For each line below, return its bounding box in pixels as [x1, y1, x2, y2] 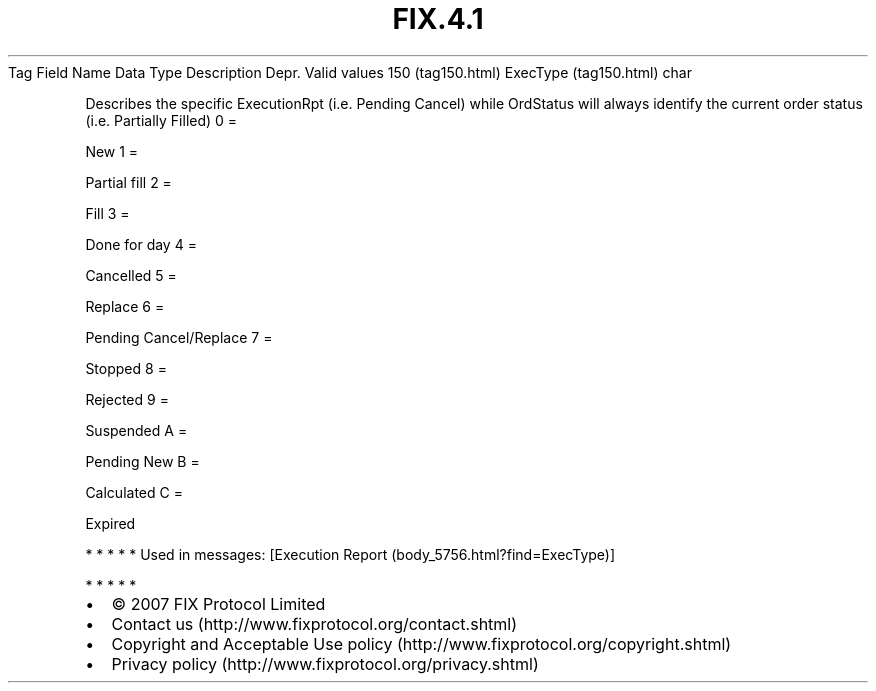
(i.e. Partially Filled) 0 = [85, 111, 238, 129]
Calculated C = [85, 483, 183, 501]
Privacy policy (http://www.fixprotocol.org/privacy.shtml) [111, 653, 539, 674]
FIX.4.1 [392, 2, 484, 36]
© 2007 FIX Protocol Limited [111, 593, 326, 614]
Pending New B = [85, 452, 200, 470]
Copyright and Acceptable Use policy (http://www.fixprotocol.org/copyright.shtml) [111, 633, 732, 654]
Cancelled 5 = [85, 266, 177, 284]
